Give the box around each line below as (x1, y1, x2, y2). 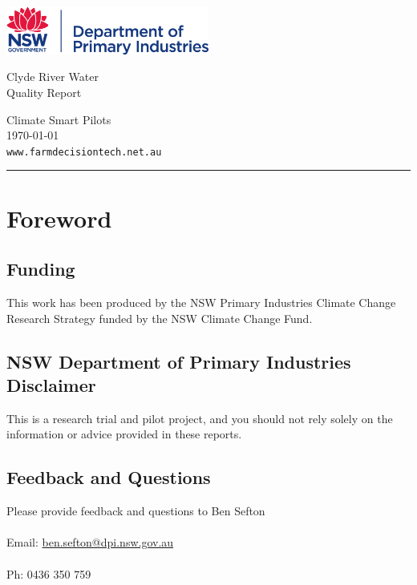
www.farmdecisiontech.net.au (6, 146, 162, 158)
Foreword (6, 201, 112, 234)
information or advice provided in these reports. (6, 426, 242, 442)
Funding (6, 256, 75, 281)
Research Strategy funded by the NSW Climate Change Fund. (6, 309, 313, 326)
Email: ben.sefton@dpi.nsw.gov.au (6, 534, 174, 551)
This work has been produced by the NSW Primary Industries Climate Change (6, 294, 396, 311)
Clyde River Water (6, 68, 99, 85)
